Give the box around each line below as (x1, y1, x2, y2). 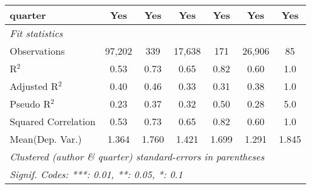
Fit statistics (10, 26, 63, 40)
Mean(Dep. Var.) (10, 132, 82, 146)
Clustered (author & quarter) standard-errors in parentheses (10, 149, 264, 163)
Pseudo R (10, 97, 51, 111)
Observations (10, 44, 65, 58)
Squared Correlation (10, 114, 96, 128)
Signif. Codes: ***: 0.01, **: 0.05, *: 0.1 (10, 167, 183, 181)
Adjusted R (10, 79, 58, 93)
